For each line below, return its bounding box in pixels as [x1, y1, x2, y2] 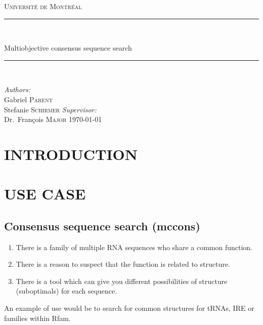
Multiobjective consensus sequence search [4, 43, 132, 53]
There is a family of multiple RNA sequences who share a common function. [16, 241, 253, 252]
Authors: [4, 84, 31, 95]
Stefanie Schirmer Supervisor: [4, 104, 97, 114]
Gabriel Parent [4, 94, 53, 104]
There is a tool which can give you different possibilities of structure [16, 275, 228, 286]
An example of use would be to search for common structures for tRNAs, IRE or [4, 303, 254, 313]
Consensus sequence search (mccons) [4, 218, 200, 233]
